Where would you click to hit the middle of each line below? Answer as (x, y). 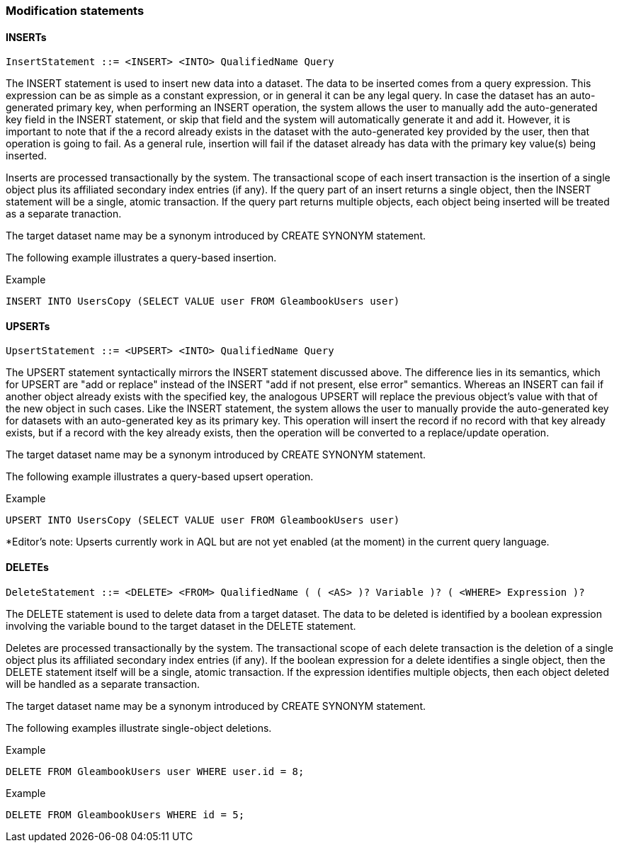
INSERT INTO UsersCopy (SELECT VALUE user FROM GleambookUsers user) (203, 301)
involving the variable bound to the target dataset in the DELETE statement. (181, 626)
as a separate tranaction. (64, 214)
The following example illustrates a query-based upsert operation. (160, 477)
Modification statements (75, 11)
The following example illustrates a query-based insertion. (141, 258)
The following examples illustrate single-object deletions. (139, 728)
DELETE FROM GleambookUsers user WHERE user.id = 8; (155, 771)
